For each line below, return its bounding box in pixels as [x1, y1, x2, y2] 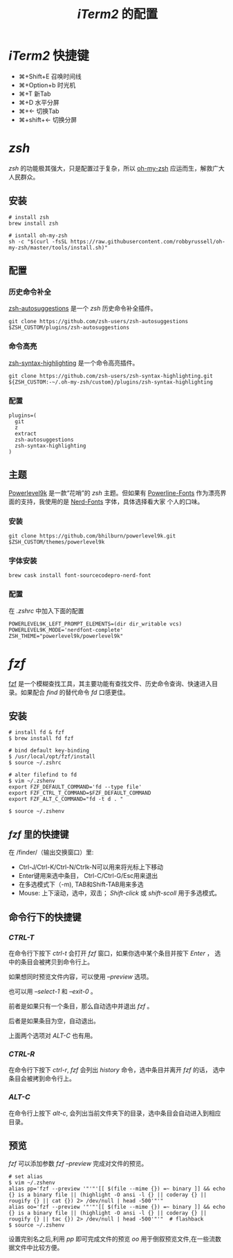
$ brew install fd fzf [8, 735, 74, 742]
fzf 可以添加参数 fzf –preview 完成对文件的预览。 [8, 1160, 148, 1168]
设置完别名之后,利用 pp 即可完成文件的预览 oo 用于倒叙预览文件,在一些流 [8, 1235, 216, 1243]
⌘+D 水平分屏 [18, 98, 60, 106]
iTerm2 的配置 [77, 6, 158, 22]
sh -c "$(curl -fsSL [8, 238, 68, 245]
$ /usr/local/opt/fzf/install [8, 753, 96, 760]
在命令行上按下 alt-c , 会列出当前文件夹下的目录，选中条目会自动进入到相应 [8, 1109, 221, 1117]
